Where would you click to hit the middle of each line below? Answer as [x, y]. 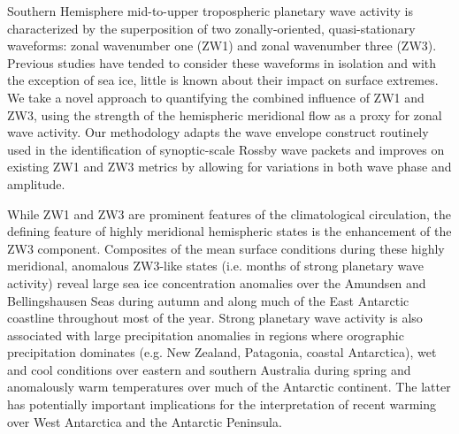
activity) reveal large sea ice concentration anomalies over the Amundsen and [217, 282]
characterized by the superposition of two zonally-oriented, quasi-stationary [211, 28]
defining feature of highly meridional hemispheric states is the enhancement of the [229, 231]
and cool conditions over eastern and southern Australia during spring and [209, 369]
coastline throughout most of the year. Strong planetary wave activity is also [215, 318]
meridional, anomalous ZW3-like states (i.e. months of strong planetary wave [216, 266]
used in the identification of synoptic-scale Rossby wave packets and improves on [226, 149]
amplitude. [36, 183]
